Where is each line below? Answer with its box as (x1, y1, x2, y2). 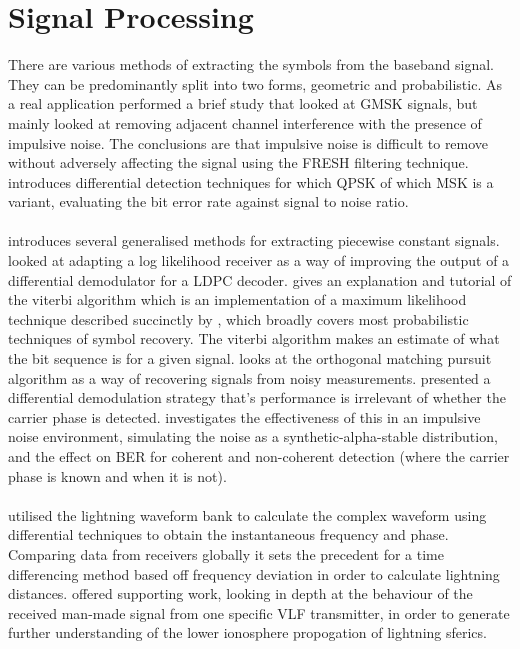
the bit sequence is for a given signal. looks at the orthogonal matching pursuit (8, 348, 492, 369)
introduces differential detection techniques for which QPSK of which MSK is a (8, 171, 494, 192)
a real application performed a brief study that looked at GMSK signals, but (8, 93, 478, 114)
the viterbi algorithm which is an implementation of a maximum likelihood (8, 289, 467, 310)
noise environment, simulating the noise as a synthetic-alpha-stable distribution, (8, 426, 498, 447)
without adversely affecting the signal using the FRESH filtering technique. (8, 152, 469, 173)
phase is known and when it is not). (8, 465, 227, 486)
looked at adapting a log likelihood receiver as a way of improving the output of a (8, 250, 510, 271)
